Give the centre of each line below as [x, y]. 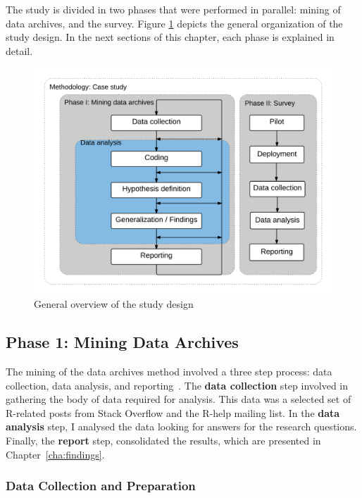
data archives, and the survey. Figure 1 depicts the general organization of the [174, 23]
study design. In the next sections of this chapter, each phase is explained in [170, 37]
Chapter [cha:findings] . [55, 454]
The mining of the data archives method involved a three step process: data [169, 372]
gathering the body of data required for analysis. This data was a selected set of [179, 399]
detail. [19, 50]
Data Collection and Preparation [101, 486]
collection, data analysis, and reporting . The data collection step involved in [177, 385]
